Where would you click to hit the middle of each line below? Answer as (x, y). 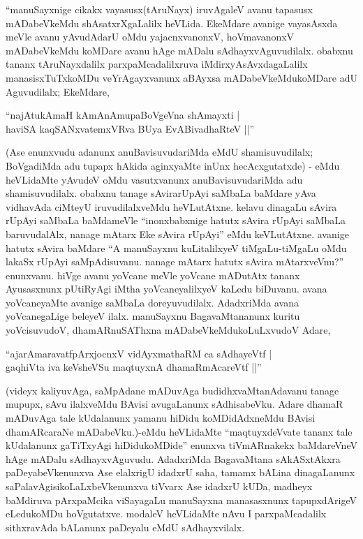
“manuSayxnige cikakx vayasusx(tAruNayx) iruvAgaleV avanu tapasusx (159, 9)
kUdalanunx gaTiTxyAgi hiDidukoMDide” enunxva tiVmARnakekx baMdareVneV (181, 445)
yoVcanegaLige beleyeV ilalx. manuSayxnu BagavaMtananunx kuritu (153, 316)
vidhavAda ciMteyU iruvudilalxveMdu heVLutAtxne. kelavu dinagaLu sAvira (171, 206)
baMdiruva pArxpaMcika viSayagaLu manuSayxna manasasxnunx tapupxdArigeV (181, 500)
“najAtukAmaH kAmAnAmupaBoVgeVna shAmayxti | (123, 115)
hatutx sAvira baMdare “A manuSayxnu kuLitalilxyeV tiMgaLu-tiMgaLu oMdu (176, 248)
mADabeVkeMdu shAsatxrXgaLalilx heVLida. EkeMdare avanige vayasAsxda (172, 23)
